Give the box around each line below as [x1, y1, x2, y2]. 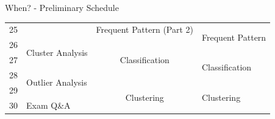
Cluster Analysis [26, 46, 88, 58]
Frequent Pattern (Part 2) [96, 23, 194, 36]
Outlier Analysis [26, 76, 87, 89]
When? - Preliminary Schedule [5, 1, 119, 13]
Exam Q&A [26, 98, 71, 111]
